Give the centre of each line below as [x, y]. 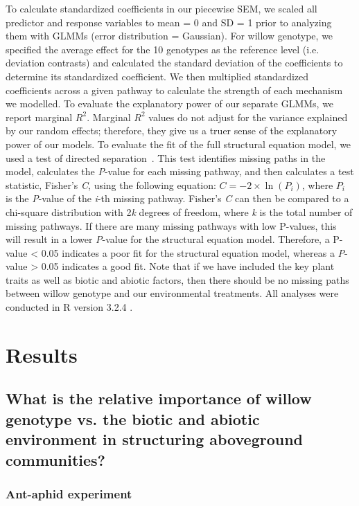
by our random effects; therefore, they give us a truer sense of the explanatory [172, 130]
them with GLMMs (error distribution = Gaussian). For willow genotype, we [169, 36]
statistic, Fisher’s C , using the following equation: [111, 184]
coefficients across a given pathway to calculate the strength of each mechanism [174, 90]
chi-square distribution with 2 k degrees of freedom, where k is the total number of [179, 211]
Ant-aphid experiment [69, 493]
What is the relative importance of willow [159, 398]
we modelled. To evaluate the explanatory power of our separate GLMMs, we [170, 103]
